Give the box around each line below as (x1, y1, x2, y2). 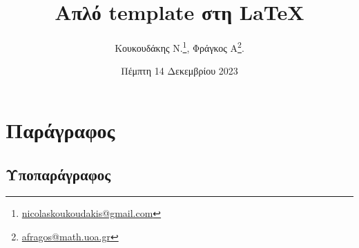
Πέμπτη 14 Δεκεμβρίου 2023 (121, 64, 238, 78)
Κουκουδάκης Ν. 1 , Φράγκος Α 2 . (115, 39, 244, 55)
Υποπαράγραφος (6, 163, 111, 184)
